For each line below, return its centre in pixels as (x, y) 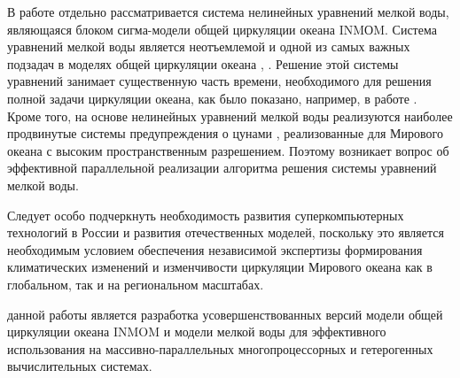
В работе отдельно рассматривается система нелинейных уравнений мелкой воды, (228, 12)
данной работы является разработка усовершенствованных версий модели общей (225, 314)
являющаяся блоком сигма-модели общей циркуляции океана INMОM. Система (222, 29)
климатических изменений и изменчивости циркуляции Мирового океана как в (220, 267)
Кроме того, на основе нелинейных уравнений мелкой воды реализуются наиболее (230, 116)
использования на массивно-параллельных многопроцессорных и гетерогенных (220, 348)
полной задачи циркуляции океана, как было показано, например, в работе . (212, 98)
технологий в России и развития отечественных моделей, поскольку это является (226, 232)
